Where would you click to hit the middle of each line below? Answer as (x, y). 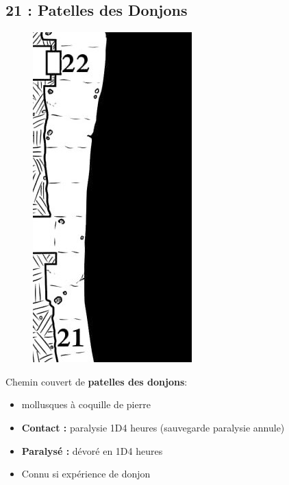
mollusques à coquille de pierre (86, 404)
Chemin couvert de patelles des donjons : (97, 381)
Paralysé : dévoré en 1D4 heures (92, 450)
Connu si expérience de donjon (86, 474)
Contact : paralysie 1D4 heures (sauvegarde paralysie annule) (153, 427)
